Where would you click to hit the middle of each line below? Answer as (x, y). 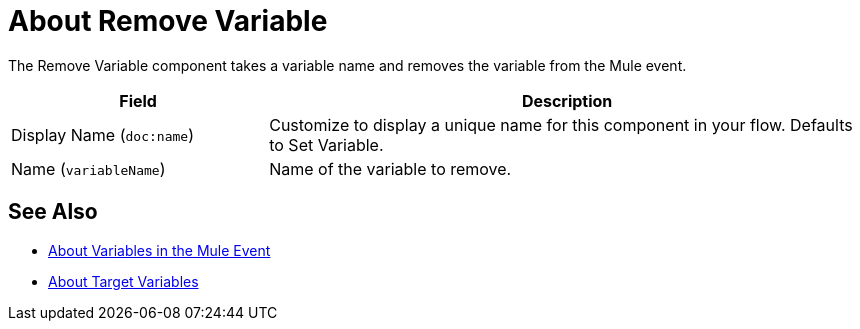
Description (567, 100)
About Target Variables (123, 281)
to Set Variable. (326, 144)
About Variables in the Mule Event (159, 250)
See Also (53, 212)
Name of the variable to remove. (390, 168)
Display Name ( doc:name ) (102, 134)
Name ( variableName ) (88, 168)
